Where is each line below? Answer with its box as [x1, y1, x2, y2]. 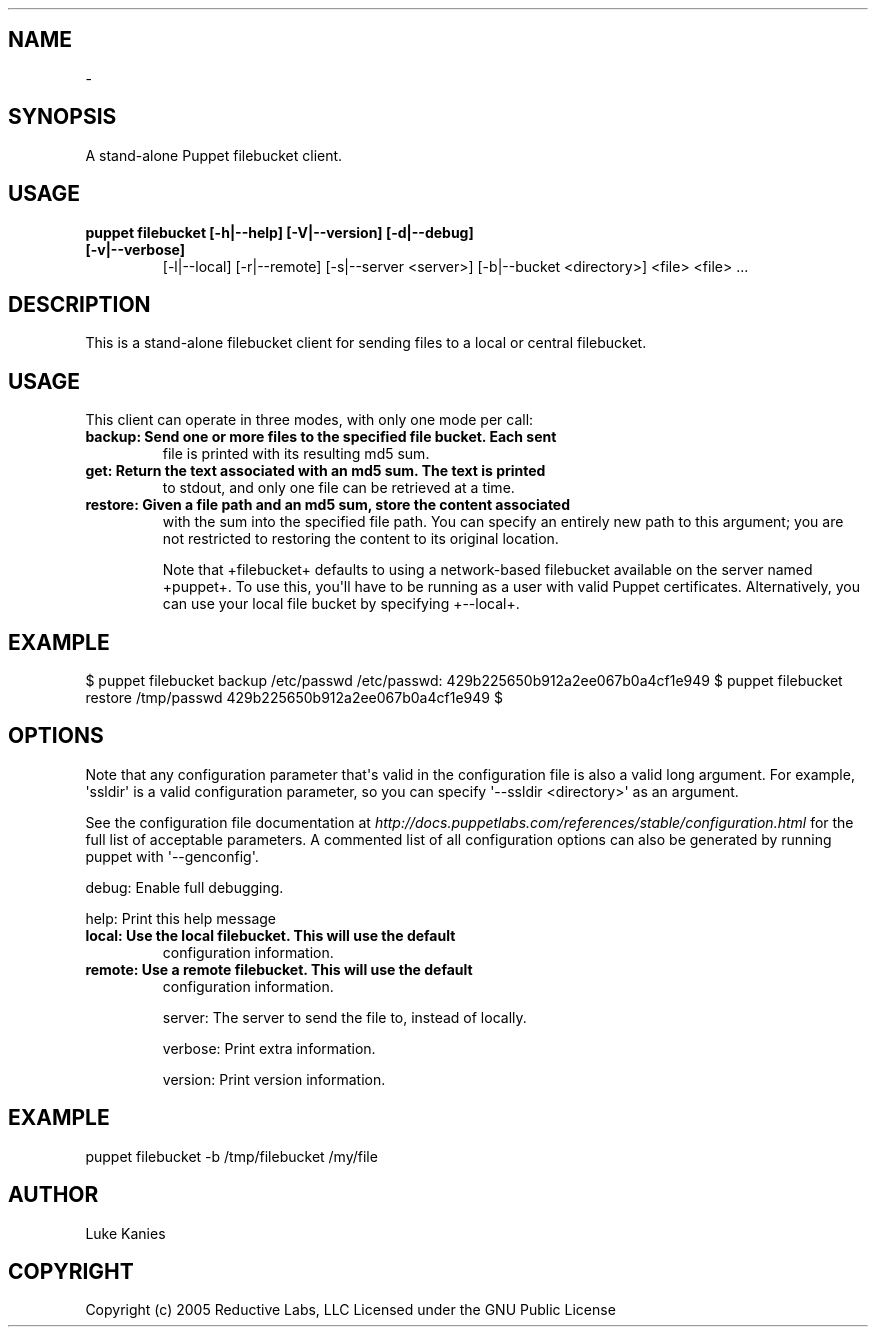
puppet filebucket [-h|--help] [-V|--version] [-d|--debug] [85, 223, 474, 241]
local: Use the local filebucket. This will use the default [85, 926, 456, 944]
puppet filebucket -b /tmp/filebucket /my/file [85, 1147, 378, 1165]
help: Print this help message [85, 909, 277, 927]
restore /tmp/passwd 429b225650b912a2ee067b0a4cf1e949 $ [85, 689, 503, 707]
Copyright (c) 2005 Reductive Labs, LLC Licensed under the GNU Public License [85, 1301, 616, 1319]
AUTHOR [8, 1182, 99, 1208]
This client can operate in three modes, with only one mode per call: [85, 411, 534, 429]
